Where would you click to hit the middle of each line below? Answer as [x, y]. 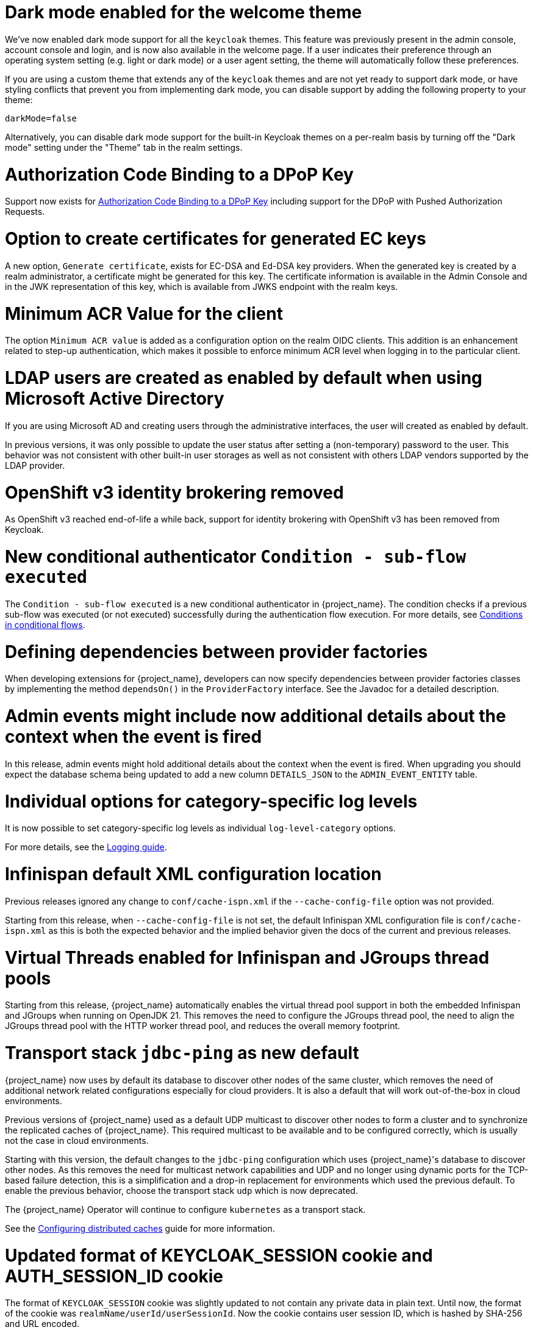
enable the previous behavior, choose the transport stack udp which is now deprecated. [181, 1190]
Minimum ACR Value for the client [144, 313]
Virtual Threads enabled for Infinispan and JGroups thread [247, 957]
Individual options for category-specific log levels [211, 801]
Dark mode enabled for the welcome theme [184, 12]
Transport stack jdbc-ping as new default [182, 1053]
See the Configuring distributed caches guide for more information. [140, 1228]
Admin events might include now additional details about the [256, 716]
